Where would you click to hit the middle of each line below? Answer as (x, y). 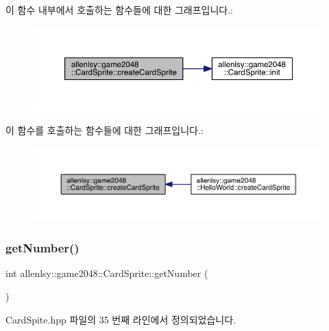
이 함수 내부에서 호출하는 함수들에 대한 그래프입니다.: (119, 10)
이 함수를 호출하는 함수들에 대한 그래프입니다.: (105, 130)
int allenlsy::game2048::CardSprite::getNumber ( (107, 273)
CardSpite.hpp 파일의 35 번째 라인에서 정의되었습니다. (121, 319)
